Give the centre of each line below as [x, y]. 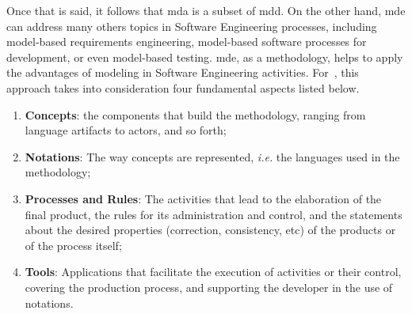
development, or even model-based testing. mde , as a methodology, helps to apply [205, 57]
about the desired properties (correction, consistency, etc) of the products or [210, 230]
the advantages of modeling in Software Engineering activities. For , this [183, 72]
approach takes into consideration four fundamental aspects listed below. [183, 87]
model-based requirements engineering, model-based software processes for [187, 42]
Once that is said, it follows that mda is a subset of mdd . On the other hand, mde [206, 10]
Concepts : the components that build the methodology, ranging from [195, 114]
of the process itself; [73, 245]
